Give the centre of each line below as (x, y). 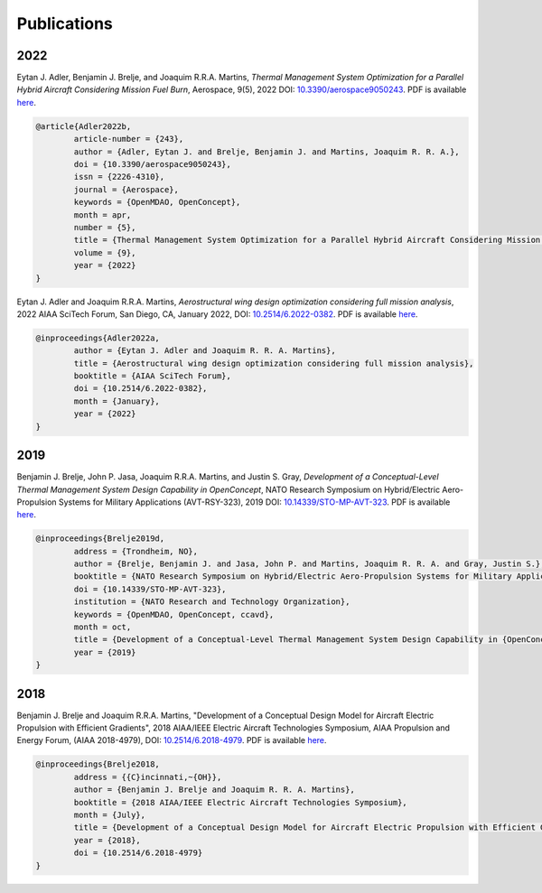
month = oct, (103, 627)
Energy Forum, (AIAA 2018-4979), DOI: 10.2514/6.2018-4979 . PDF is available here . (172, 740)
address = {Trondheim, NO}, (136, 551)
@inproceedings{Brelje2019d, (100, 539)
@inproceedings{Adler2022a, (98, 338)
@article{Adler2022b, (84, 126)
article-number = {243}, (129, 139)
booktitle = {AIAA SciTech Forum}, (153, 376)
